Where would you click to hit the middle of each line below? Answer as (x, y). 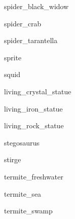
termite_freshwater (34, 176)
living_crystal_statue (38, 91)
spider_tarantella (31, 40)
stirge (13, 159)
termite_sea (23, 193)
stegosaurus (22, 142)
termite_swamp (28, 211)
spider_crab (23, 23)
